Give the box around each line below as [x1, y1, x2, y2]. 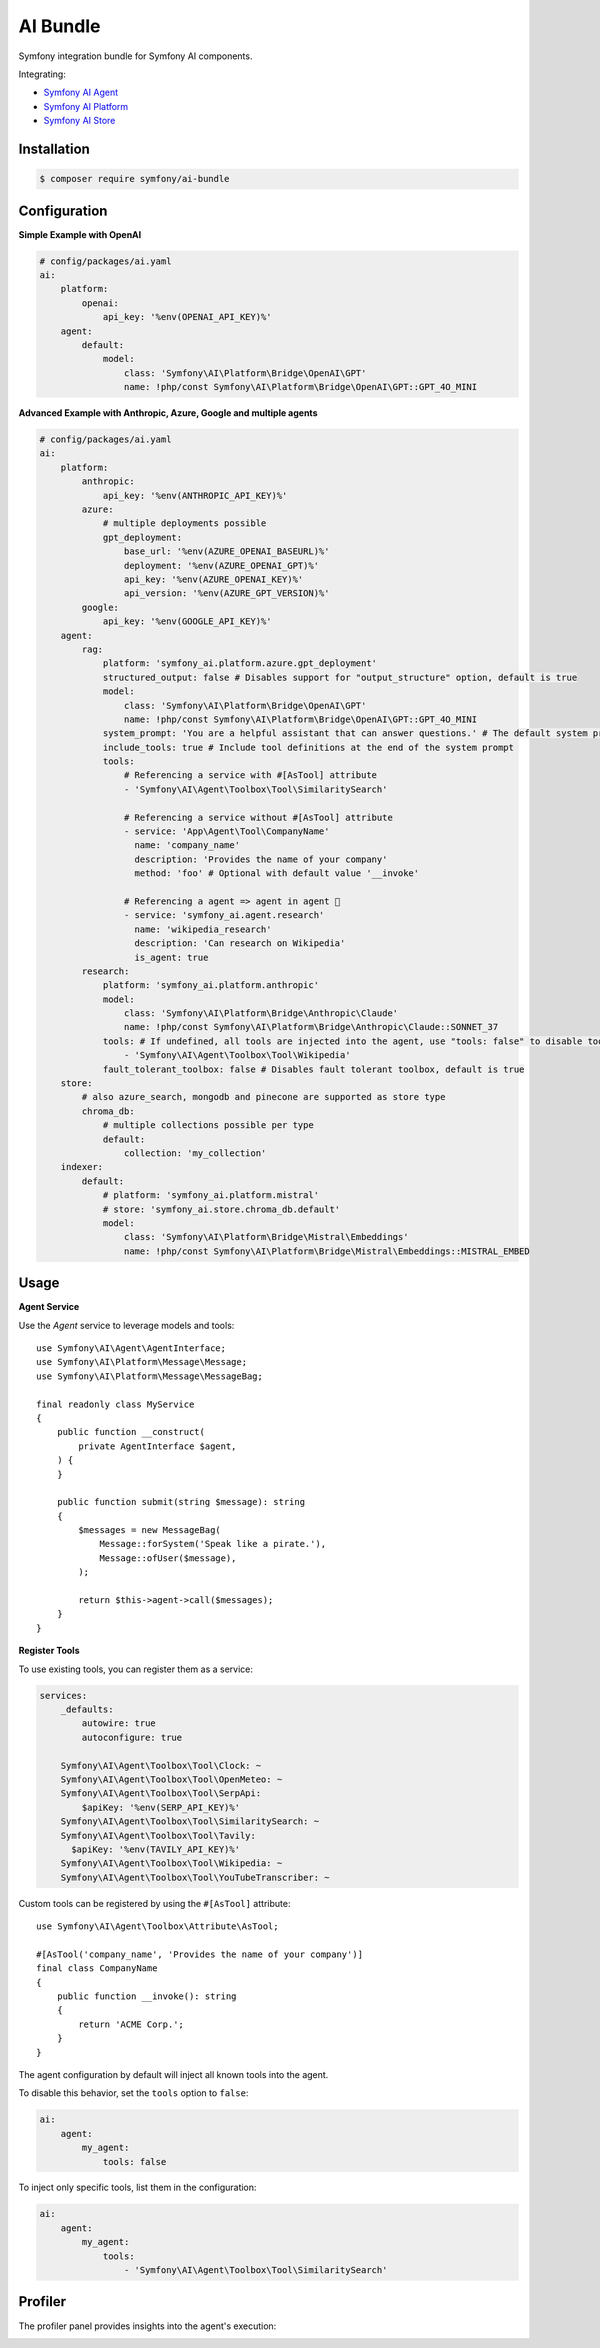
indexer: [60, 1161, 104, 1173]
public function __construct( [56, 1426, 205, 1438]
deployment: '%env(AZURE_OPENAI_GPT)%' [123, 560, 320, 571]
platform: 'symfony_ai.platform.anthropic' [102, 980, 320, 991]
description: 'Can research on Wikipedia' [134, 938, 346, 949]
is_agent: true [134, 951, 209, 963]
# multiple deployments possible [102, 518, 267, 529]
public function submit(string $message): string [56, 1496, 305, 1508]
